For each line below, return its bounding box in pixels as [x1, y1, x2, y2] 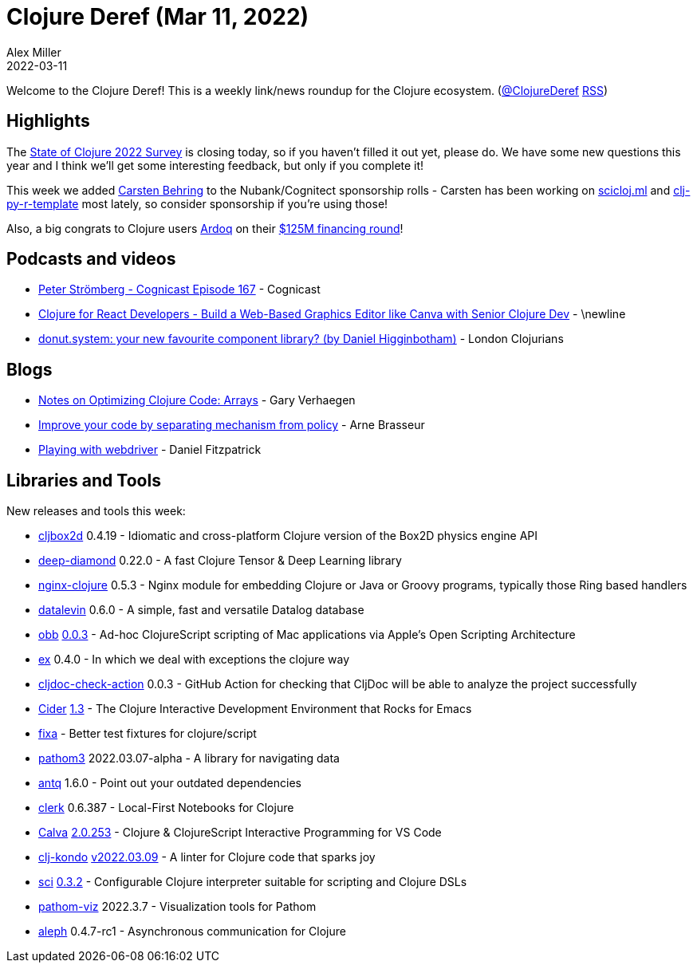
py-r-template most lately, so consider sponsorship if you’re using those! [6, 196, 388, 211]
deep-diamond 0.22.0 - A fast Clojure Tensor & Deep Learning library [38, 553, 402, 568]
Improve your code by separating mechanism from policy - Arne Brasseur [38, 418, 425, 432]
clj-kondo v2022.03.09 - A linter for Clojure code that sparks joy [38, 850, 376, 865]
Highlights [6, 111, 90, 132]
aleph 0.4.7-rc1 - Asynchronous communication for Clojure [38, 924, 346, 939]
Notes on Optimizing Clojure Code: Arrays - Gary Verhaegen [38, 393, 356, 408]
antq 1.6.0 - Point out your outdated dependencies [38, 776, 301, 790]
